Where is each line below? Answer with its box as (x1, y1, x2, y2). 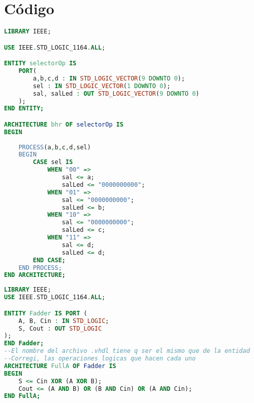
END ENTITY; (4, 105, 44, 112)
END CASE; (33, 256, 66, 264)
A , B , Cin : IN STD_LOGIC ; (18, 317, 109, 325)
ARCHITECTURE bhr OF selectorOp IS (4, 120, 124, 128)
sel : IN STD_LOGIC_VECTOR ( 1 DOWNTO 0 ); (33, 82, 171, 90)
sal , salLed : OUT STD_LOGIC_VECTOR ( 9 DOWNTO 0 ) (33, 90, 199, 97)
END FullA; (4, 392, 40, 400)
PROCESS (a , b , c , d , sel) (18, 143, 91, 151)
